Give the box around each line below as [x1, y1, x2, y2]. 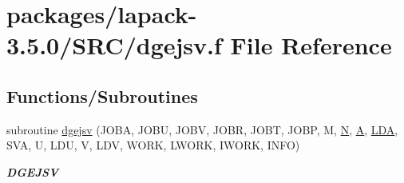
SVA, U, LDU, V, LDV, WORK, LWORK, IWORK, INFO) [6, 137, 300, 153]
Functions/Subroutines [6, 83, 198, 108]
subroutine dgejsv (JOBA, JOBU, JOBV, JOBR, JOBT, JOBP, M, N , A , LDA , [6, 121, 398, 137]
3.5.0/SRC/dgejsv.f [6, 29, 222, 62]
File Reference [230, 29, 392, 62]
